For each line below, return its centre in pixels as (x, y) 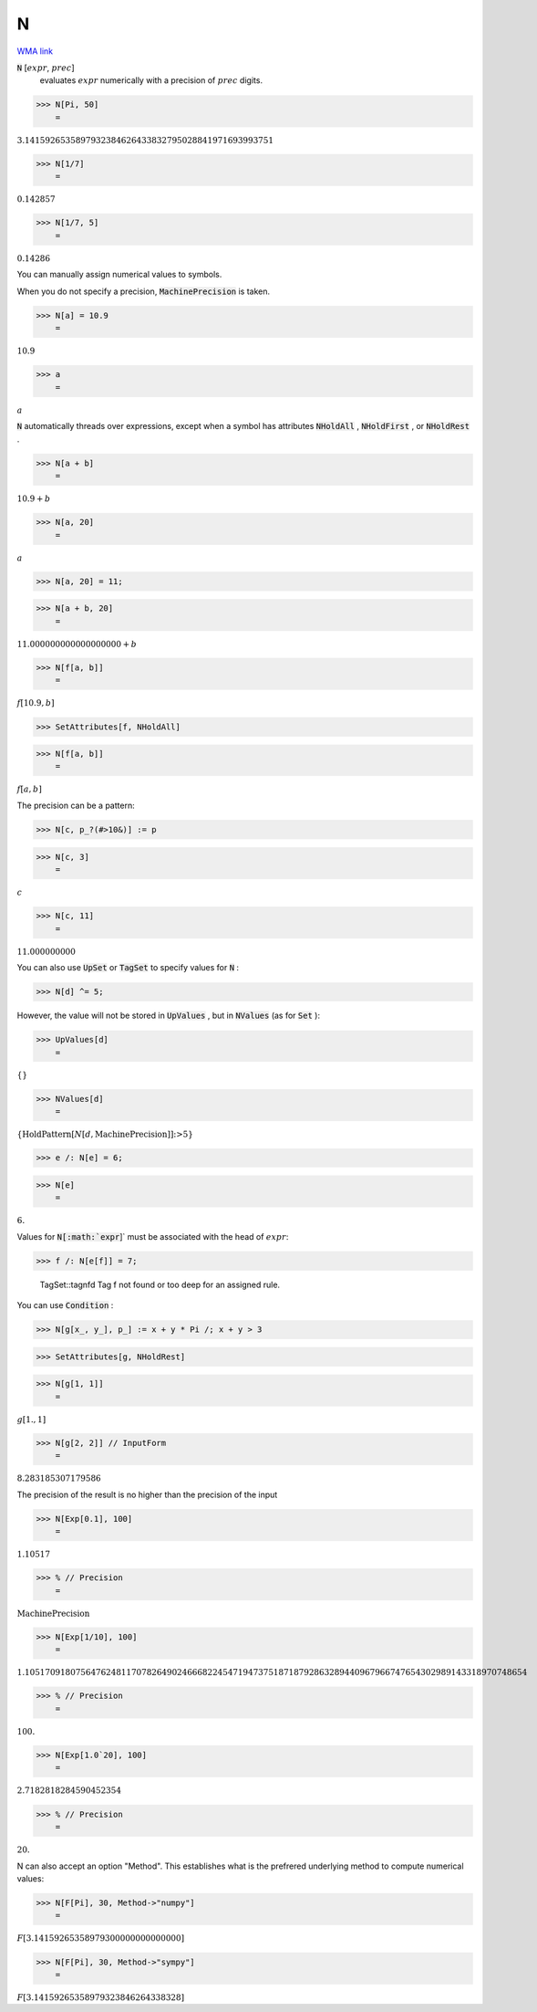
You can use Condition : (65, 1305)
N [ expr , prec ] (46, 68)
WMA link (35, 51)
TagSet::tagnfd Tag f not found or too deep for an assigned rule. (160, 1284)
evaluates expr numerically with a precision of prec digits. (151, 80)
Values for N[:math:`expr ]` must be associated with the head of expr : (153, 1236)
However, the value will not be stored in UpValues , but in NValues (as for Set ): (169, 1016)
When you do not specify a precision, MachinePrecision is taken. (144, 291)
